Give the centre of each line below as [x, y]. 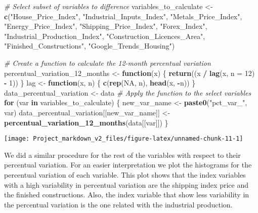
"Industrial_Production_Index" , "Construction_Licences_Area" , [105, 36]
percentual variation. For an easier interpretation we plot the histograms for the [128, 165]
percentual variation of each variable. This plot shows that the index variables [125, 174]
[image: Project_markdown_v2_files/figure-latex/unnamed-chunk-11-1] [124, 139]
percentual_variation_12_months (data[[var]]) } [86, 122]
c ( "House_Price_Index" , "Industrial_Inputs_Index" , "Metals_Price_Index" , [123, 16]
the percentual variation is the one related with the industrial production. [118, 204]
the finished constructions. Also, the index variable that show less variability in [127, 195]
